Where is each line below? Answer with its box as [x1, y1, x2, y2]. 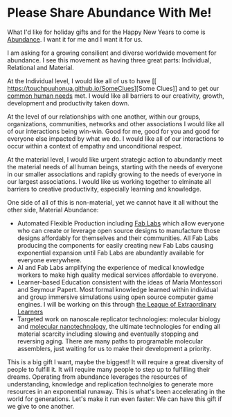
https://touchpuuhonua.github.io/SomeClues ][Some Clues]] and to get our [7, 84, 220, 92]
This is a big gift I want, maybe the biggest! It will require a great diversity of [7, 357, 224, 366]
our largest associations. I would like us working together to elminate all [7, 177, 211, 185]
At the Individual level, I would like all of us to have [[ [7, 76, 157, 85]
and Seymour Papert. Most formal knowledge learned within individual [17, 285, 218, 293]
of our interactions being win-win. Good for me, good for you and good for [7, 127, 220, 135]
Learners [17, 307, 44, 316]
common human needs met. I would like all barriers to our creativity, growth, [7, 92, 225, 100]
